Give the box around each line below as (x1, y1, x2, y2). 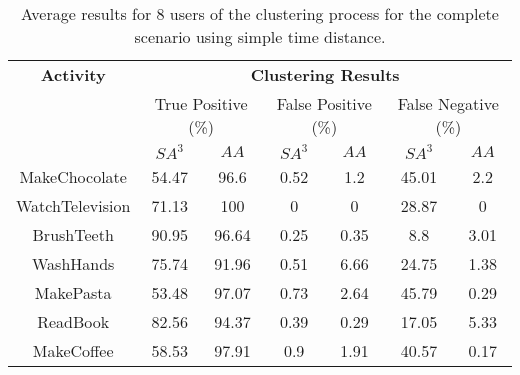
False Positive (276, 92, 372, 115)
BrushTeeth (32, 223, 114, 246)
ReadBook (37, 310, 110, 333)
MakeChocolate (19, 165, 127, 188)
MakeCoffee (32, 339, 114, 362)
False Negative (397, 92, 499, 115)
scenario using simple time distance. (134, 25, 386, 48)
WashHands (31, 252, 115, 275)
